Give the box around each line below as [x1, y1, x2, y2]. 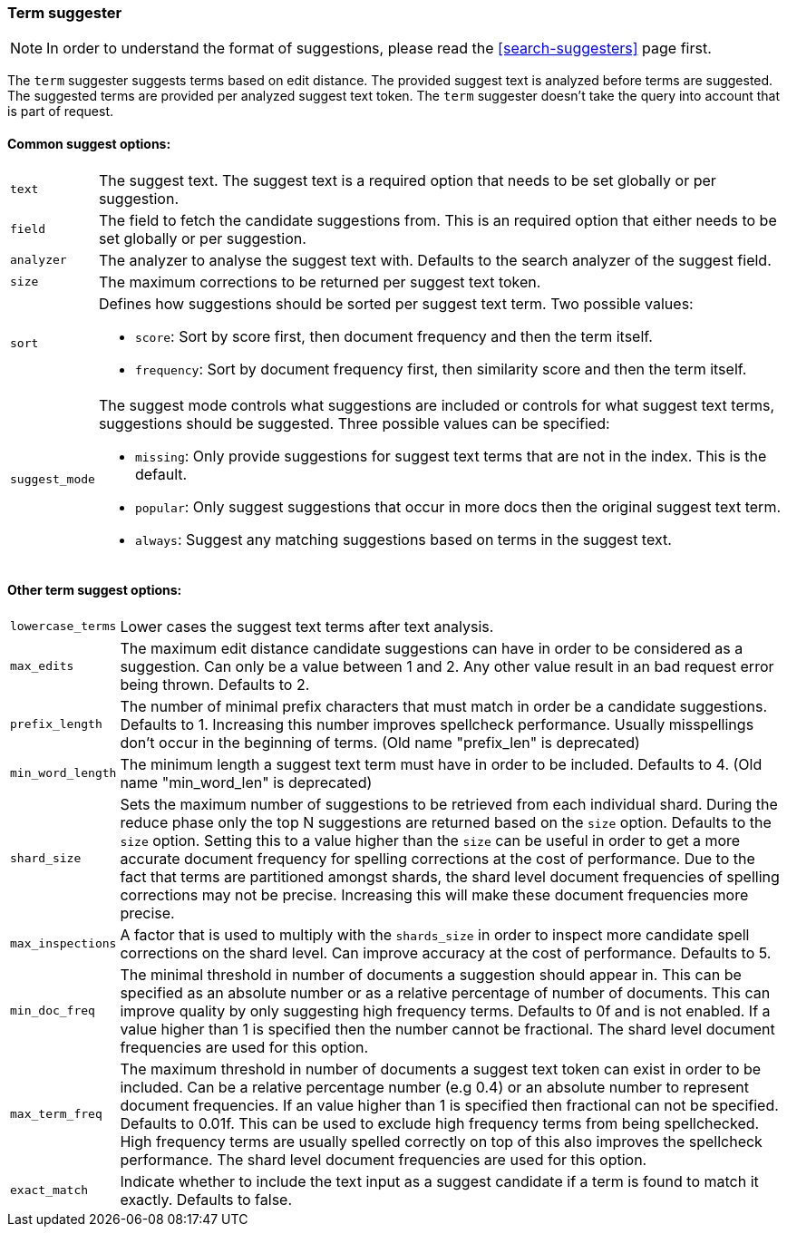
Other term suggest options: [7, 582, 182, 598]
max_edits [10, 659, 74, 674]
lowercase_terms [10, 619, 117, 634]
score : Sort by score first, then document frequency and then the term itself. [134, 326, 653, 345]
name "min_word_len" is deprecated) [120, 772, 373, 792]
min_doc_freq [10, 1004, 95, 1018]
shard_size [10, 851, 82, 866]
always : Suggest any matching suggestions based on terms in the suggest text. [134, 530, 672, 549]
